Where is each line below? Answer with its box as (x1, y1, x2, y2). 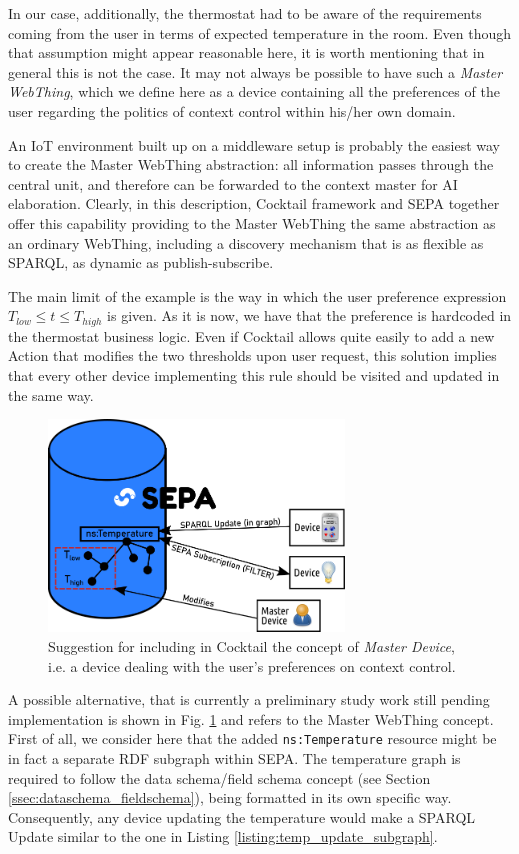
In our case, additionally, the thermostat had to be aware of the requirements (8, 3, 482, 23)
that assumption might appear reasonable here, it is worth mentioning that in (8, 42, 485, 63)
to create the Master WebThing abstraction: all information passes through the (8, 154, 494, 175)
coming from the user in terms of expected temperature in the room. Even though (8, 22, 512, 43)
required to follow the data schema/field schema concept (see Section (8, 767, 431, 788)
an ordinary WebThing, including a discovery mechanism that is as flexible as (8, 232, 484, 253)
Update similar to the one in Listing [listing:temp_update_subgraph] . (8, 826, 438, 847)
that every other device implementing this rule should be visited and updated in (8, 364, 500, 385)
